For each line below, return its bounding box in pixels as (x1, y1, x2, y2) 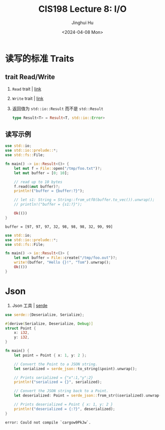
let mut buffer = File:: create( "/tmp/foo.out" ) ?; (14, 255, 118, 261)
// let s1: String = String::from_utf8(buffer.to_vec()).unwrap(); (14, 197, 155, 202)
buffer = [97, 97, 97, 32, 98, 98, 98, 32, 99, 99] (5, 224, 113, 229)
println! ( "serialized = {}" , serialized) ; (14, 379, 102, 385)
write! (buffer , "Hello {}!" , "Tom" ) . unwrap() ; (14, 260, 111, 265)
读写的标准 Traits (5, 53, 75, 64)
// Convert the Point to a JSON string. (14, 362, 98, 367)
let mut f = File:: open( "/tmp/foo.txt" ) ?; (14, 166, 102, 171)
